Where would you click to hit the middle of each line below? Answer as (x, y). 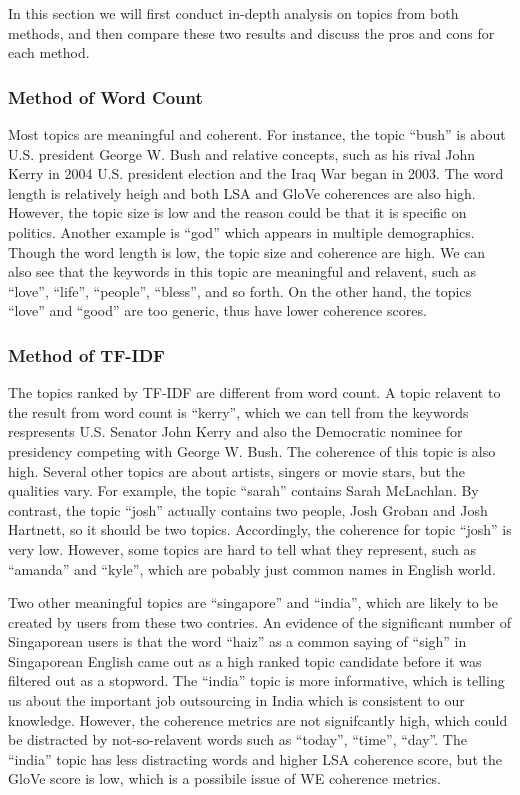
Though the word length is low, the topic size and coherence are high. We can (247, 251)
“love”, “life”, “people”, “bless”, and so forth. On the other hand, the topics (240, 290)
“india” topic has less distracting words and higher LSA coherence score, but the (255, 758)
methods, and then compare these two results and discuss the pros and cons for (251, 32)
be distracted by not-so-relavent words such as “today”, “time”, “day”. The (237, 739)
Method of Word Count (105, 96)
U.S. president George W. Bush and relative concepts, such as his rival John (241, 153)
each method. (49, 52)
